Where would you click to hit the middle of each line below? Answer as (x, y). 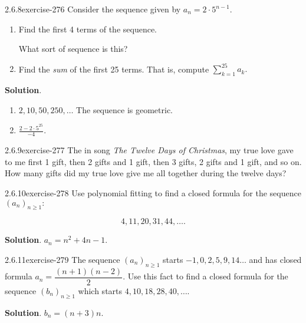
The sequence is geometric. (124, 109)
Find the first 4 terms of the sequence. (88, 29)
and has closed (275, 259)
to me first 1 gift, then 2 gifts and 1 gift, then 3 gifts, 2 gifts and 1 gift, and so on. (153, 161)
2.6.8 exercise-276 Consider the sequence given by (93, 9)
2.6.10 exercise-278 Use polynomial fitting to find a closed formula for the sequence (153, 192)
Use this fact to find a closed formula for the (208, 276)
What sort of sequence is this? (73, 49)
